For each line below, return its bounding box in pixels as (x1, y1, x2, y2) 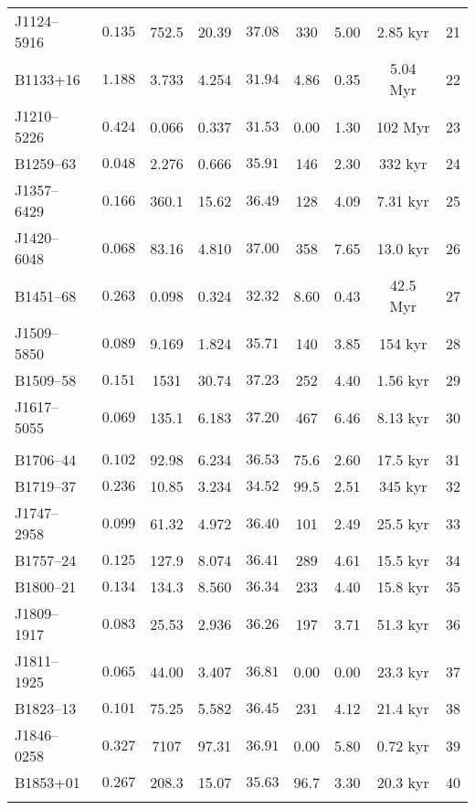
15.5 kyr (376, 549, 429, 570)
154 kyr (378, 332, 427, 354)
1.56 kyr (376, 369, 429, 390)
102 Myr (375, 115, 430, 137)
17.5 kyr (376, 449, 429, 470)
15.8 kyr (376, 576, 429, 597)
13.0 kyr (376, 237, 429, 259)
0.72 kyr (376, 734, 429, 756)
